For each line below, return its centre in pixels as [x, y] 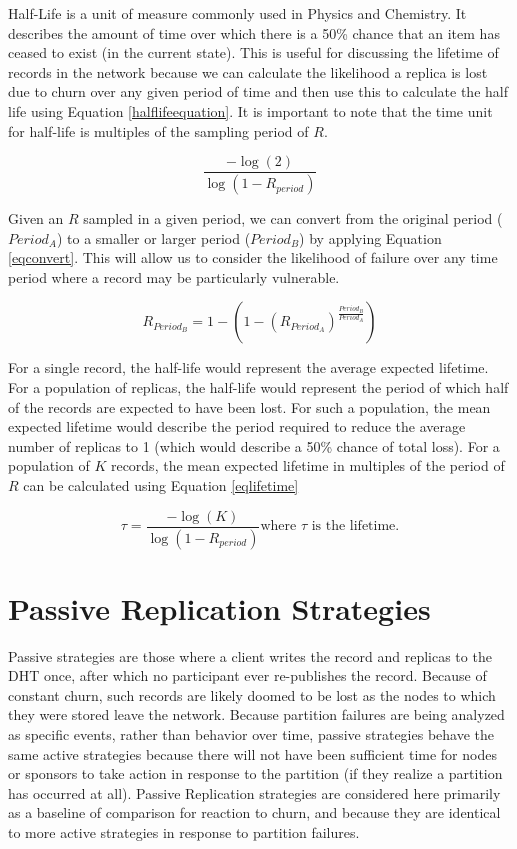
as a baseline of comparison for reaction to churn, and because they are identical [254, 812]
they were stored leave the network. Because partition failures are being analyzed [256, 714]
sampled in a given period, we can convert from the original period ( [293, 218]
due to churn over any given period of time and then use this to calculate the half [258, 91]
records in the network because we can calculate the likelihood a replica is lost [248, 71]
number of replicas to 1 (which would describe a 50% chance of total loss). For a [254, 445]
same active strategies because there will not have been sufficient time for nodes [252, 753]
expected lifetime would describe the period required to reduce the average [237, 426]
